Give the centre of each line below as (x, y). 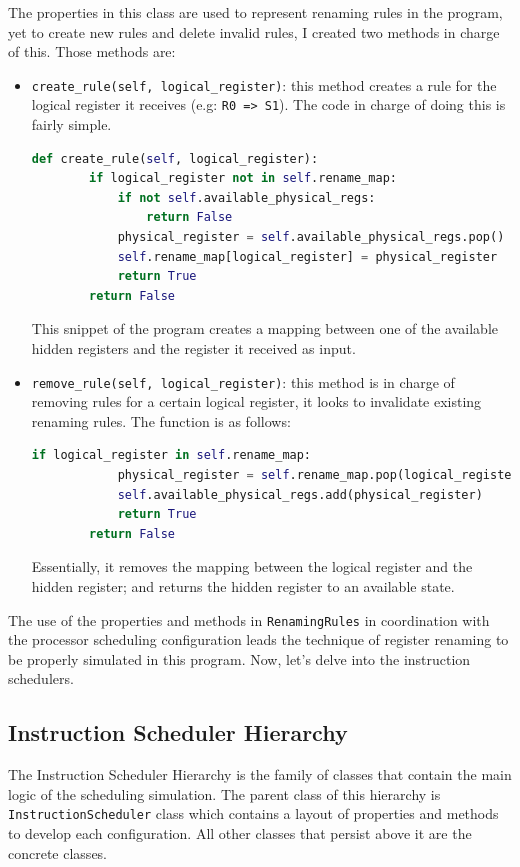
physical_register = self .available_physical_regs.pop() (311, 237)
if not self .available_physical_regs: (246, 197)
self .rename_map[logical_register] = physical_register (307, 256)
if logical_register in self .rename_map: (171, 455)
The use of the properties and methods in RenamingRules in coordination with (249, 619)
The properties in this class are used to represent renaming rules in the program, (255, 12)
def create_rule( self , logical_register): (175, 158)
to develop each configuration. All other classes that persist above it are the (240, 833)
